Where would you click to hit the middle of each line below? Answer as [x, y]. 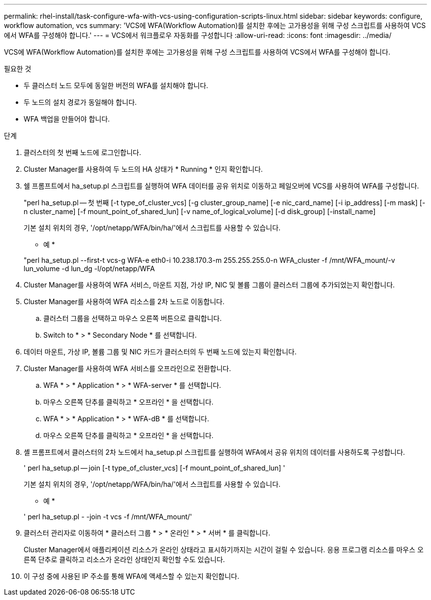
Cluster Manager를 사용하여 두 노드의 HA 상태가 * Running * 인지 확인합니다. [143, 169]
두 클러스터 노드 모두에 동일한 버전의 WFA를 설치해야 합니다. [116, 85]
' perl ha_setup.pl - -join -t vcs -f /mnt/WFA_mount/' [108, 517]
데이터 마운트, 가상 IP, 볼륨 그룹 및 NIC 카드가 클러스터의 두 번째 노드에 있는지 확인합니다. [160, 352]
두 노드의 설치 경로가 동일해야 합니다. [80, 102]
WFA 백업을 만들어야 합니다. [67, 119]
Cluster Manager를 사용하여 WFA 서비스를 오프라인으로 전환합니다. [127, 368]
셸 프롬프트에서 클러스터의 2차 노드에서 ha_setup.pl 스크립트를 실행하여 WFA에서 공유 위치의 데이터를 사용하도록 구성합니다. [215, 452]
